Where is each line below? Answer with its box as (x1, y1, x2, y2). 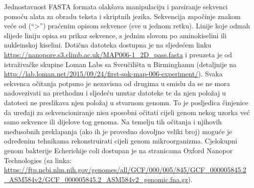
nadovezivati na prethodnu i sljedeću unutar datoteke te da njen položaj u (4, 88, 226, 98)
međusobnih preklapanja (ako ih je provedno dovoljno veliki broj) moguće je (4, 126, 232, 136)
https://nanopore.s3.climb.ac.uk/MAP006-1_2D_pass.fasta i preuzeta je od (4, 49, 232, 59)
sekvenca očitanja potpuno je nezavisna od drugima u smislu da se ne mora (4, 78, 230, 88)
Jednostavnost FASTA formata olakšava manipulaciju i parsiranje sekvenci (4, 1, 228, 11)
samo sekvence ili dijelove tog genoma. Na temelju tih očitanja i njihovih (4, 117, 222, 127)
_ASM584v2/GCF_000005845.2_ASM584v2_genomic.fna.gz (4, 174, 188, 184)
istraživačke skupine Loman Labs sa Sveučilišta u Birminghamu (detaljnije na (4, 59, 237, 69)
